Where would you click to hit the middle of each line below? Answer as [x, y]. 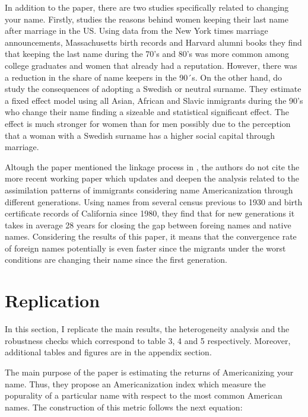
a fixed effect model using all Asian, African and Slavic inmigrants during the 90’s [154, 100]
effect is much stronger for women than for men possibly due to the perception [148, 123]
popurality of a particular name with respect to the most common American [144, 395]
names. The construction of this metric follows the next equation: [124, 407]
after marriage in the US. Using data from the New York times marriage [136, 31]
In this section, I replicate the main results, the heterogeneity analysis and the [147, 329]
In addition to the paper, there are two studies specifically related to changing [147, 7]
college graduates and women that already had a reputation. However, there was [151, 65]
